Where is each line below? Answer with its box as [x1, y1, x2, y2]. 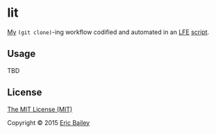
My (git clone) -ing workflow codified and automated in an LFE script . [7, 28, 210, 36]
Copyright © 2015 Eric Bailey [7, 118, 90, 126]
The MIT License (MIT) [7, 105, 73, 113]
